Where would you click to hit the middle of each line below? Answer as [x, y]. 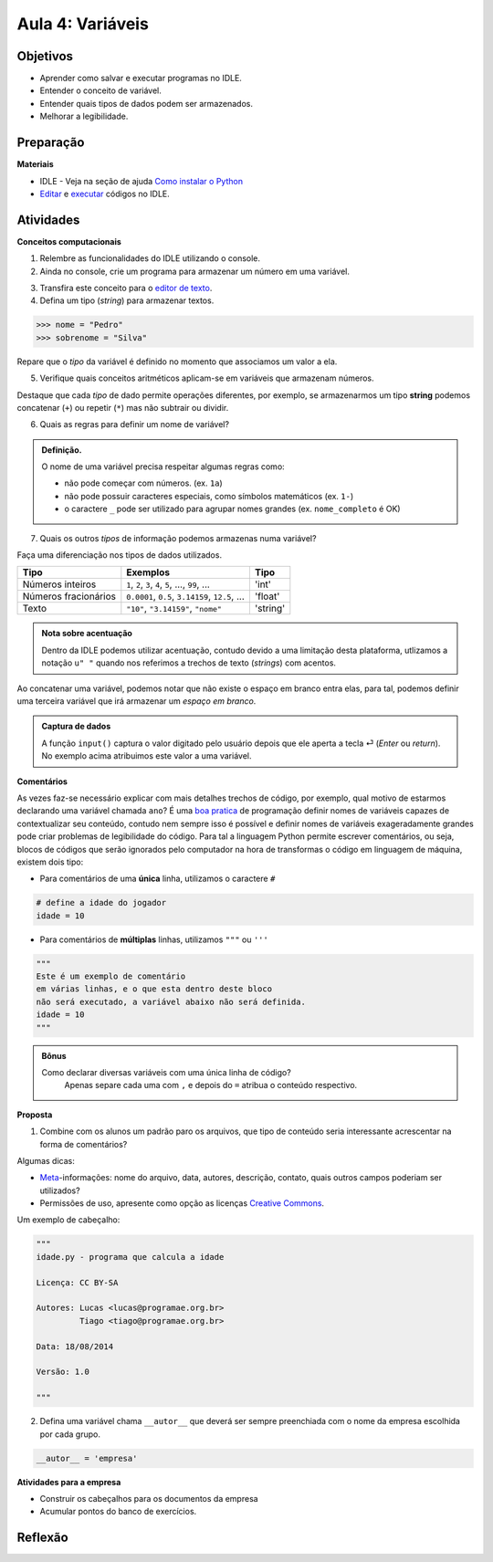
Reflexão [42, 1538]
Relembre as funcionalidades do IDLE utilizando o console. [150, 258]
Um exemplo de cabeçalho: [68, 1220]
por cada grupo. [70, 1434]
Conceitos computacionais [69, 241]
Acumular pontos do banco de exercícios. [118, 1512]
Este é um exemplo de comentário [111, 976]
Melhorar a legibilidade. [84, 116]
